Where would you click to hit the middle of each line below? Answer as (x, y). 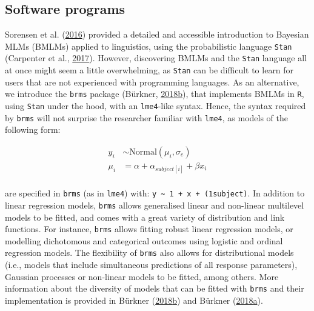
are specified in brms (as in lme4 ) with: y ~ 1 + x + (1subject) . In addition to (155, 193)
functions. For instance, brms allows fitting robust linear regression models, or (149, 229)
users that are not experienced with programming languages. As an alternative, (152, 82)
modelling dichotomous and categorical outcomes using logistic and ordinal (144, 240)
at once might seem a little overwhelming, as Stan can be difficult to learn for (149, 70)
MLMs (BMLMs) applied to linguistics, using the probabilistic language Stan (149, 46)
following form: (33, 129)
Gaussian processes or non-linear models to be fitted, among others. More (142, 276)
